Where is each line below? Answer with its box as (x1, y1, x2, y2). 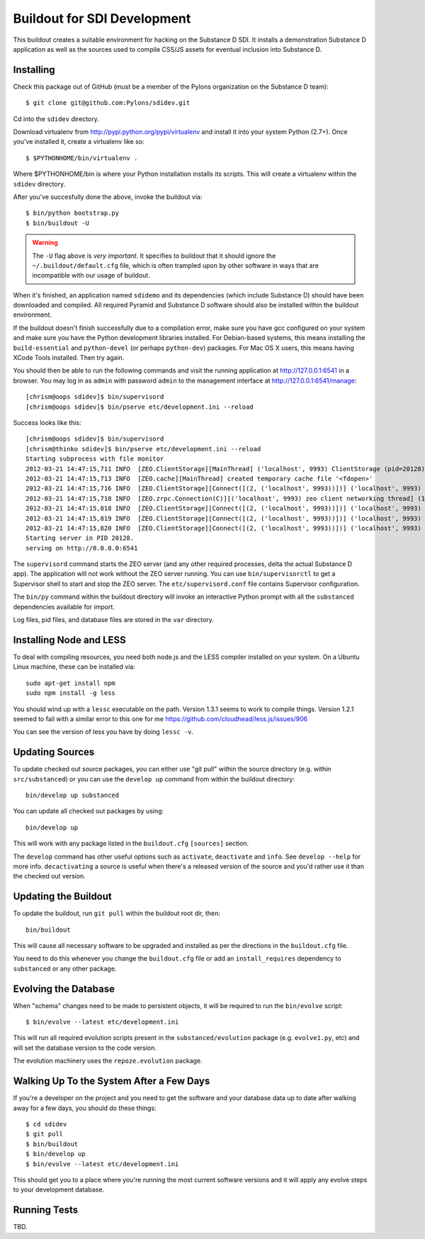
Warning (32, 238, 58, 247)
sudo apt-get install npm (25, 679, 116, 687)
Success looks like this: (13, 419, 81, 426)
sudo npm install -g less (25, 689, 116, 697)
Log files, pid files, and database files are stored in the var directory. (13, 616, 214, 624)
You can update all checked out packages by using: (13, 807, 164, 815)
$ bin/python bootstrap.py (25, 209, 120, 217)
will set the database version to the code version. (13, 1043, 157, 1052)
